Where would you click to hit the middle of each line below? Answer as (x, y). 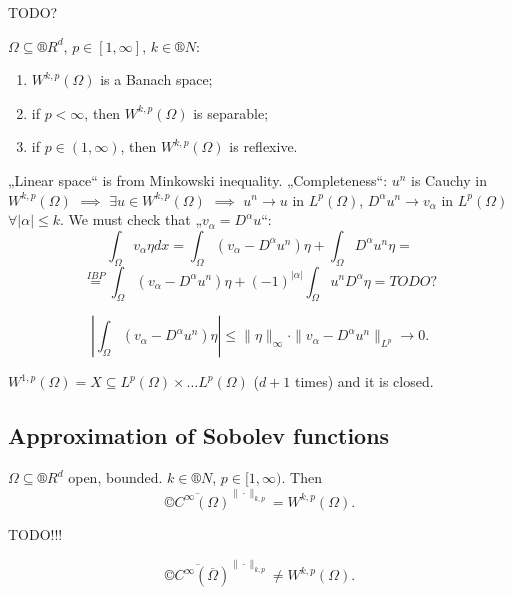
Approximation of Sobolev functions (199, 435)
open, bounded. (115, 477)
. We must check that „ (131, 219)
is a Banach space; (156, 79)
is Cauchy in (449, 179)
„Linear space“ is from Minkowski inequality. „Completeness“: (198, 179)
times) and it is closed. (364, 381)
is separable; (231, 112)
